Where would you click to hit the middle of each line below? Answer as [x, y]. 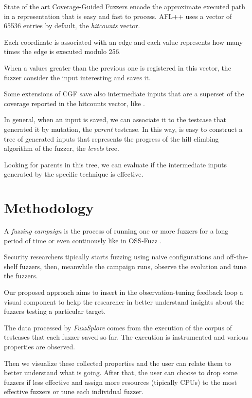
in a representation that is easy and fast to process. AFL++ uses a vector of [118, 16]
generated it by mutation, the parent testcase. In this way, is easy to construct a [123, 129]
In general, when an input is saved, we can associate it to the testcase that [115, 119]
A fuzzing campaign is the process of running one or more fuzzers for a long [116, 231]
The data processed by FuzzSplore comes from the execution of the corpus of [118, 327]
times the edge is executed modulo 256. [63, 51]
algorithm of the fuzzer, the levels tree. [62, 148]
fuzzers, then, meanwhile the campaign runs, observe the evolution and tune [133, 266]
